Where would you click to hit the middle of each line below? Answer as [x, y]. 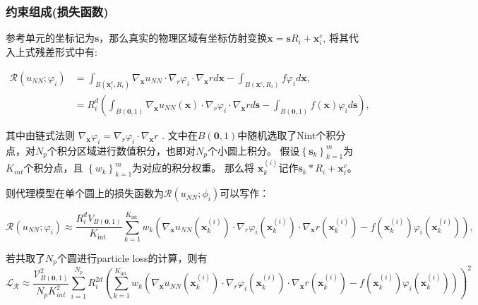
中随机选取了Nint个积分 [292, 134]
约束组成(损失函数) [57, 11]
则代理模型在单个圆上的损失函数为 [85, 193]
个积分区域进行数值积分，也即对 [121, 150]
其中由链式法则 [40, 134]
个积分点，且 [53, 168]
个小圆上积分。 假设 [253, 150]
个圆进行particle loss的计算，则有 [132, 257]
